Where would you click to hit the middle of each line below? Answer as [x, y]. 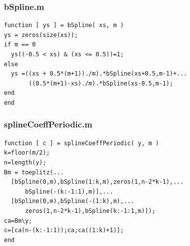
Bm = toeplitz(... [34, 172]
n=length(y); [25, 162]
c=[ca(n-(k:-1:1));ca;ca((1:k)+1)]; [64, 230]
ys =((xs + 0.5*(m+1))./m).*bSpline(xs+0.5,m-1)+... [99, 74]
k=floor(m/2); [27, 153]
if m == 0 [20, 45]
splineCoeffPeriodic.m [48, 124]
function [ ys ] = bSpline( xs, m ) [64, 25]
